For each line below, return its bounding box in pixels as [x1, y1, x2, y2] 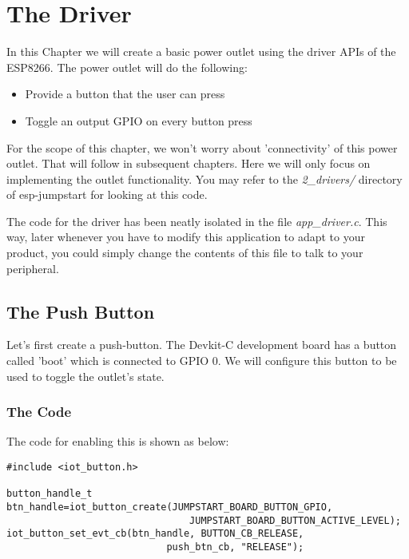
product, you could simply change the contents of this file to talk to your [6, 244, 363, 261]
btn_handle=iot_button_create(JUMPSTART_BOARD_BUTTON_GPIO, [6, 502, 333, 513]
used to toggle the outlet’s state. [6, 367, 165, 384]
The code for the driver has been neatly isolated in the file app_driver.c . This [6, 212, 387, 229]
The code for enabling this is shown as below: [6, 433, 229, 450]
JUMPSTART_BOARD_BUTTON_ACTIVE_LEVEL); [189, 514, 401, 526]
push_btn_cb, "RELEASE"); [166, 541, 304, 553]
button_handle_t [6, 488, 93, 500]
